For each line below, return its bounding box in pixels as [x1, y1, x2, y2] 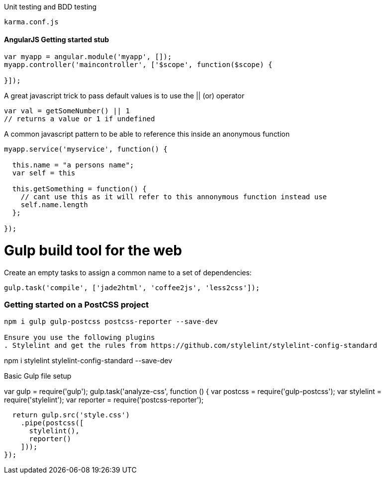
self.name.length [20, 201, 88, 209]
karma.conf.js [4, 18, 59, 26]
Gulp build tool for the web [4, 241, 182, 259]
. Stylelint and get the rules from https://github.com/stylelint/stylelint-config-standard [4, 341, 378, 350]
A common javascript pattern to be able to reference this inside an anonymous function [4, 130, 290, 139]
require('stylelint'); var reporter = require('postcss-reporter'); [4, 396, 204, 404]
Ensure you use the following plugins [4, 333, 155, 342]
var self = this [12, 169, 76, 177]
